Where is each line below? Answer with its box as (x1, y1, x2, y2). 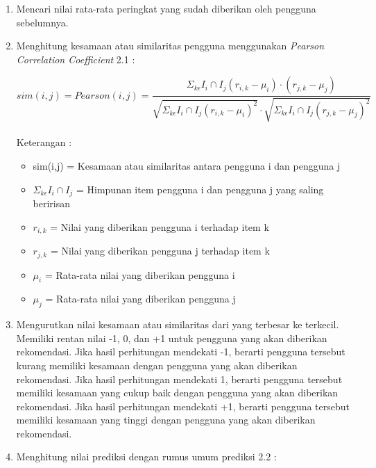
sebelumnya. (16, 15, 69, 29)
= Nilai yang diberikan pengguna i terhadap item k (50, 219, 269, 234)
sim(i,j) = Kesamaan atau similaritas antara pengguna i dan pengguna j (33, 158, 341, 172)
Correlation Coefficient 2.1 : (16, 51, 135, 66)
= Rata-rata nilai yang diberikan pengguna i (44, 267, 235, 282)
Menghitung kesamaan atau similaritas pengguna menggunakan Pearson (16, 38, 325, 53)
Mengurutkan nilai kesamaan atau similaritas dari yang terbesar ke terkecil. (16, 317, 339, 332)
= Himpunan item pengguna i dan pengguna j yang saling (76, 181, 324, 196)
